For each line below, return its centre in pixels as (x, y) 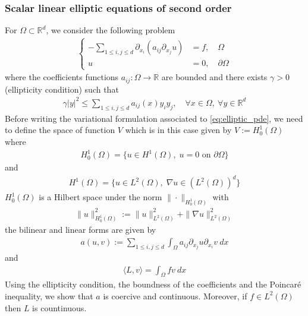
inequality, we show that (49, 296)
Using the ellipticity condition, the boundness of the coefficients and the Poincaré (153, 284)
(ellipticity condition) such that (62, 89)
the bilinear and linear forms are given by (81, 230)
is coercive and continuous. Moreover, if (175, 296)
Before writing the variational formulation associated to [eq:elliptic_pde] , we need (154, 118)
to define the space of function (60, 130)
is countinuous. (59, 307)
